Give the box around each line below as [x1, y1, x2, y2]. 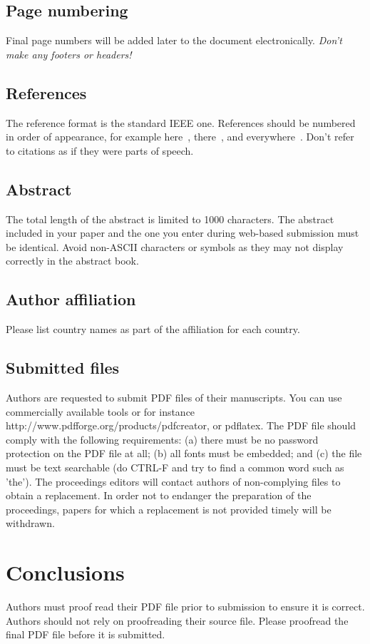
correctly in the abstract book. [6, 253, 139, 268]
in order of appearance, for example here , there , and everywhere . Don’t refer [6, 129, 354, 144]
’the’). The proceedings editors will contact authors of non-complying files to [6, 474, 341, 489]
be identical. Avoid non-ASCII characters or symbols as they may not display [6, 239, 344, 254]
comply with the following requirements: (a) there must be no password [6, 431, 319, 446]
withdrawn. [6, 516, 55, 531]
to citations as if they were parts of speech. [6, 143, 194, 158]
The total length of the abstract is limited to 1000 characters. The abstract [6, 211, 334, 226]
